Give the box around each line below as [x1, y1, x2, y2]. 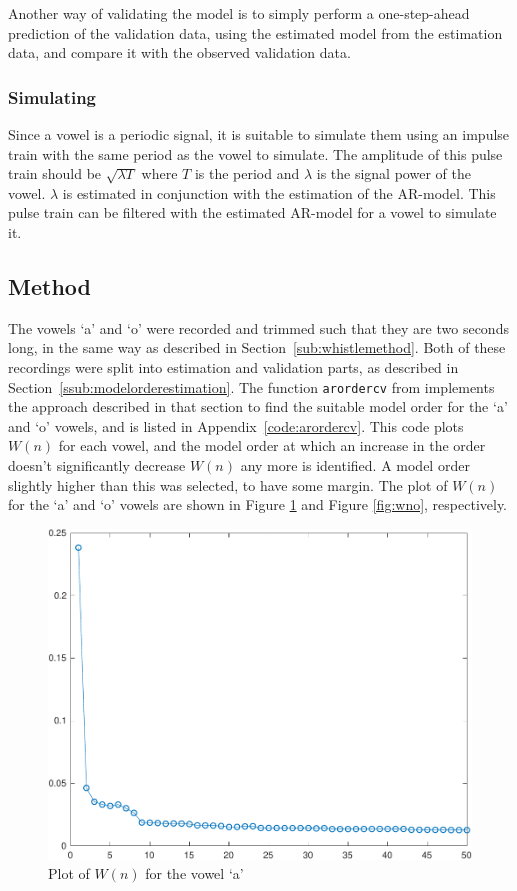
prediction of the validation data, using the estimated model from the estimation [8, 22, 503, 43]
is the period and [194, 163, 300, 184]
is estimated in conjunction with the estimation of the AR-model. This [62, 182, 496, 203]
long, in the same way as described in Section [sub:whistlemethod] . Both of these [8, 337, 506, 358]
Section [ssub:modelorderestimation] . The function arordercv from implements [8, 376, 495, 397]
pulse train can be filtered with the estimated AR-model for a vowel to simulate [8, 202, 497, 223]
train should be [8, 163, 102, 184]
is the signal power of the [316, 163, 471, 184]
